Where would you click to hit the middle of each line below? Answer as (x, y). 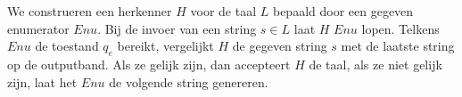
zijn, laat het (42, 81)
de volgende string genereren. (189, 81)
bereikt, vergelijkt (165, 46)
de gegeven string (280, 46)
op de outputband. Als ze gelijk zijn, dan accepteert (149, 64)
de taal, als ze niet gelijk (375, 64)
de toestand (67, 46)
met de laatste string (398, 46)
